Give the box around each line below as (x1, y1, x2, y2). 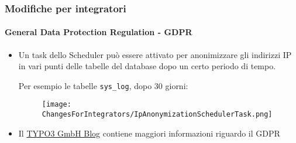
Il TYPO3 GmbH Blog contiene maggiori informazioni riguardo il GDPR (18, 127, 280, 139)
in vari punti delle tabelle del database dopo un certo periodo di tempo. (18, 60, 276, 72)
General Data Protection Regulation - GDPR (5, 26, 192, 38)
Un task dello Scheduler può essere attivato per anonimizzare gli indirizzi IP (18, 48, 292, 60)
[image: (42, 100, 71, 109)
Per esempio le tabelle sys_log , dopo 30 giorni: (18, 79, 188, 91)
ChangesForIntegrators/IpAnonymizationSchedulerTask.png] (42, 110, 273, 119)
